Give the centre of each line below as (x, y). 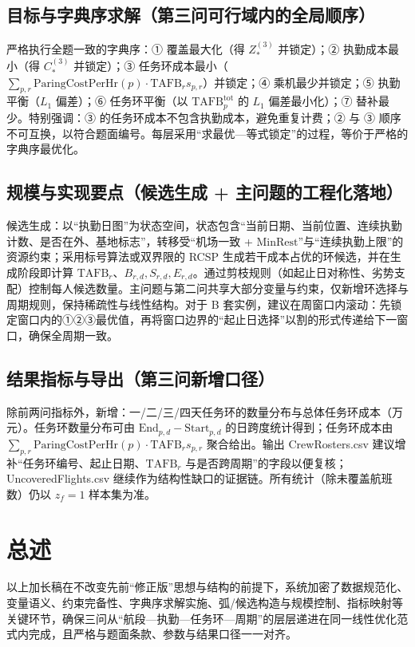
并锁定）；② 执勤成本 (333, 49)
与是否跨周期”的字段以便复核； (266, 462)
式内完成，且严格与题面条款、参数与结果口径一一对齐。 (152, 634)
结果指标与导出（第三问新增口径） (140, 378)
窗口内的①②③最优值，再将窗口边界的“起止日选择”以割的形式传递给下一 (207, 320)
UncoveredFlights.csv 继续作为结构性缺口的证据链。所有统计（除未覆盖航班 (200, 478)
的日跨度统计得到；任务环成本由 (309, 427)
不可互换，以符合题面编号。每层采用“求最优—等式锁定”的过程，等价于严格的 (207, 133)
